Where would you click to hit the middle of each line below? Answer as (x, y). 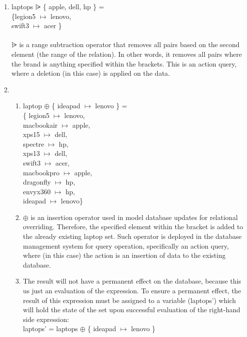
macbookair (40, 125)
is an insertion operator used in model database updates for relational (134, 217)
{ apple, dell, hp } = (73, 6)
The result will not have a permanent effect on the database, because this (132, 281)
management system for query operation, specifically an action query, (126, 245)
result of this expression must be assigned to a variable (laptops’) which (129, 300)
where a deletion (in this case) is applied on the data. (91, 73)
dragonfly (37, 182)
